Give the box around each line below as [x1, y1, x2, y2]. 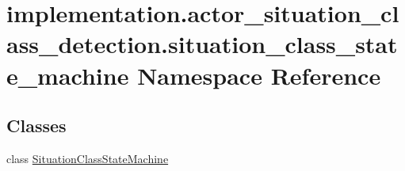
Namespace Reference [137, 59, 381, 91]
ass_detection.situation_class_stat [6, 28, 398, 60]
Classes [6, 113, 67, 138]
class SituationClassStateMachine [6, 150, 169, 166]
